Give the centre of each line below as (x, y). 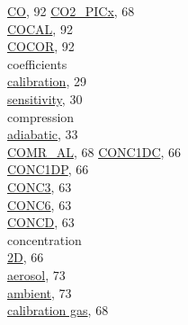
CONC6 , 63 (40, 204)
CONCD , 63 (41, 222)
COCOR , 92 (41, 46)
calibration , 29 (47, 81)
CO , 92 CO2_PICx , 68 (71, 11)
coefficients (37, 63)
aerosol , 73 (36, 274)
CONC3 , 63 (40, 186)
